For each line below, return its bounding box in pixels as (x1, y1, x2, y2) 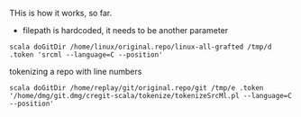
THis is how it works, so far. (9, 8, 113, 18)
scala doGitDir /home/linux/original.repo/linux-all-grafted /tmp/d (9, 42, 272, 51)
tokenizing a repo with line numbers (9, 67, 142, 76)
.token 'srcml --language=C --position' (9, 50, 164, 59)
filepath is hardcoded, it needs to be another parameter (22, 25, 229, 35)
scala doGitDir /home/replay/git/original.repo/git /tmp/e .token (9, 84, 264, 93)
